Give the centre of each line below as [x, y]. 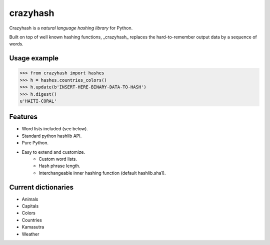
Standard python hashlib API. [52, 136]
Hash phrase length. [59, 166]
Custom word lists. [58, 159]
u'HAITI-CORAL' [38, 101]
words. [16, 44]
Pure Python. [35, 143]
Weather [30, 234]
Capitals [30, 206]
